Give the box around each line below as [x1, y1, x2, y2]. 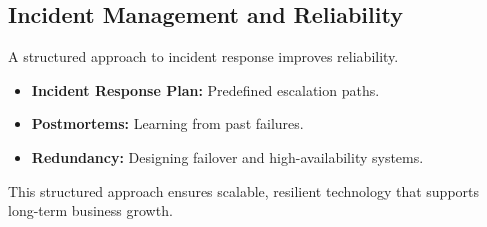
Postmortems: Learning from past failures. [31, 113, 304, 134]
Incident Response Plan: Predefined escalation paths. [31, 79, 380, 100]
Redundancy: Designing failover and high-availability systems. [31, 146, 424, 167]
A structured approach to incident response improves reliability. [8, 46, 399, 67]
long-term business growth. [8, 200, 173, 221]
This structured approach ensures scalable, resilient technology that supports [8, 180, 480, 201]
